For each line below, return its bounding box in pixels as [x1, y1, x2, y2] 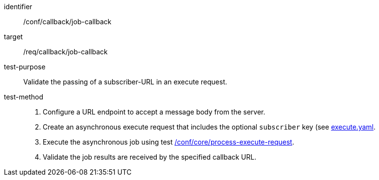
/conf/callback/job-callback [23, 17, 112, 26]
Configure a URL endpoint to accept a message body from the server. [43, 108, 265, 116]
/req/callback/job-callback [23, 48, 108, 56]
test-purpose [4, 63, 46, 71]
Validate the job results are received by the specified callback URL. [43, 153, 257, 161]
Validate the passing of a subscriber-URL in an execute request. [23, 78, 228, 86]
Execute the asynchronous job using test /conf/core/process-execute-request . [43, 138, 295, 146]
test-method [4, 93, 43, 101]
